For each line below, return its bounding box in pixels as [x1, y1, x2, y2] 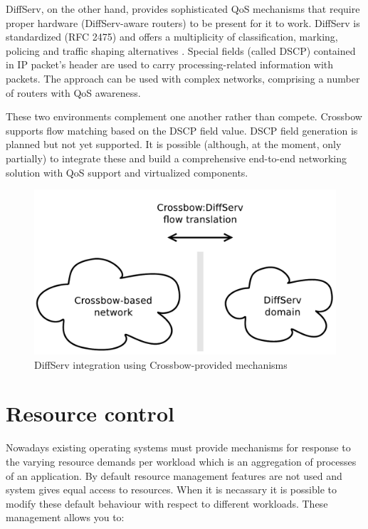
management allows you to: [6, 510, 125, 525]
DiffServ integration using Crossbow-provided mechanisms [34, 357, 288, 372]
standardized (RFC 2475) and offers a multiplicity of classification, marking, [6, 29, 338, 44]
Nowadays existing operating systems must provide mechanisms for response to [6, 440, 351, 455]
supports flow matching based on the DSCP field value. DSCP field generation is [6, 122, 358, 137]
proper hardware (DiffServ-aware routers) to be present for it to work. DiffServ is [6, 15, 360, 30]
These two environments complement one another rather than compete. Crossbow [6, 109, 362, 124]
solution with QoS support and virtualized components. [6, 164, 248, 179]
